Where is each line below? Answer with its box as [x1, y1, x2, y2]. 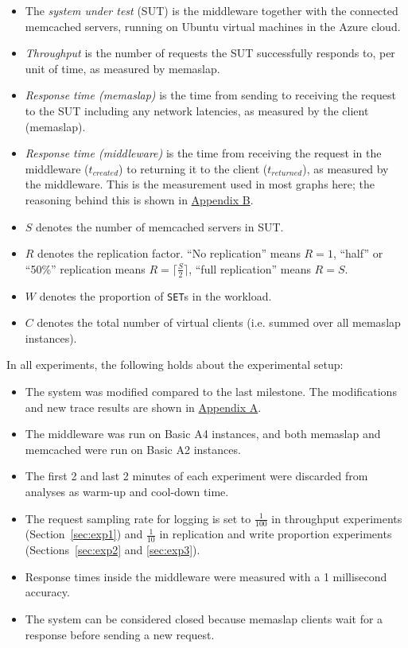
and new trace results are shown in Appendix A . [25, 398, 262, 415]
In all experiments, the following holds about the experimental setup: [6, 356, 344, 373]
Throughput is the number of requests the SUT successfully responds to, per [25, 45, 395, 61]
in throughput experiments [271, 510, 402, 526]
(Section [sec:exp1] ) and [25, 526, 143, 542]
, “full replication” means [188, 260, 311, 277]
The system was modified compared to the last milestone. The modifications [25, 382, 397, 399]
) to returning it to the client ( [119, 160, 268, 177]
